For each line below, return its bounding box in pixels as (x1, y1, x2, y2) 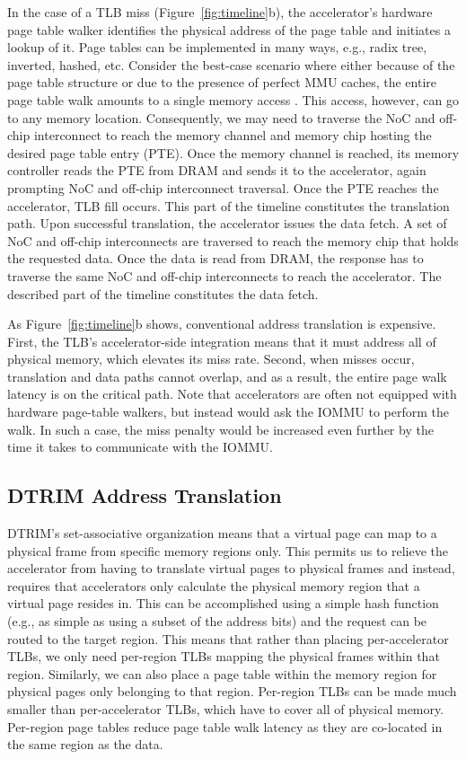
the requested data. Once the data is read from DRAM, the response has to (7, 249, 424, 268)
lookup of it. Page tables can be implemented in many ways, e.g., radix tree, (7, 38, 427, 57)
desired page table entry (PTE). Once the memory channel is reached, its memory (7, 143, 460, 162)
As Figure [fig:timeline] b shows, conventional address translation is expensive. (7, 314, 436, 333)
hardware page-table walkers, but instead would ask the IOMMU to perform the (7, 402, 449, 421)
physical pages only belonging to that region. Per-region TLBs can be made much (7, 682, 457, 701)
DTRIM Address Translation (7, 481, 282, 509)
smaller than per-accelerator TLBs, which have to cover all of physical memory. (7, 699, 444, 718)
